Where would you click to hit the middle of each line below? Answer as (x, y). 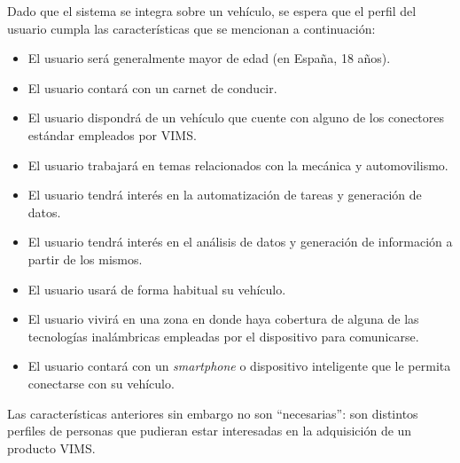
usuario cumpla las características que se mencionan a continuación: (191, 28)
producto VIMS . (51, 447)
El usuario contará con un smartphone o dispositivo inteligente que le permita (239, 366)
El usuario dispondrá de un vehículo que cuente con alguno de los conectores (236, 118)
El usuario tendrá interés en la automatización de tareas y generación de (225, 195)
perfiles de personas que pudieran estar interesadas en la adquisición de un (210, 431)
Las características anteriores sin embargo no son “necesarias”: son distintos (213, 413)
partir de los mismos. (85, 259)
